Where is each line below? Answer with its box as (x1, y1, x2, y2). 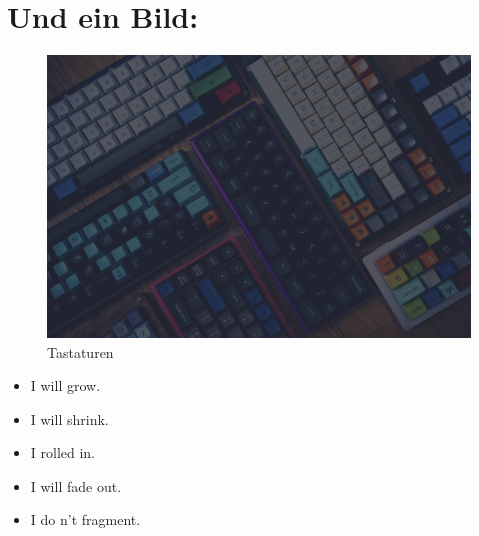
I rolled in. (30, 442, 96, 463)
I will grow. (30, 375, 101, 396)
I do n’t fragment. (30, 509, 141, 530)
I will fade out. (30, 475, 122, 496)
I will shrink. (30, 408, 109, 429)
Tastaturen (47, 341, 114, 362)
